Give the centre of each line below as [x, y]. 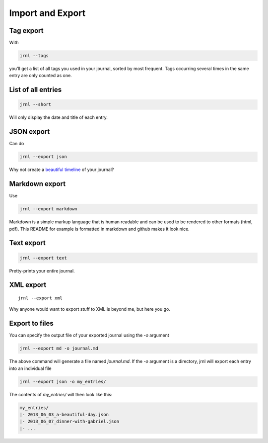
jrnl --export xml [40, 298]
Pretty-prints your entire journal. [42, 270]
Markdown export [37, 184]
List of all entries [35, 90]
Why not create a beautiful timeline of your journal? [62, 170]
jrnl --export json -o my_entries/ [63, 381]
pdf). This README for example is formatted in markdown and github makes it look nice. [99, 229]
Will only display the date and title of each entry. [58, 117]
